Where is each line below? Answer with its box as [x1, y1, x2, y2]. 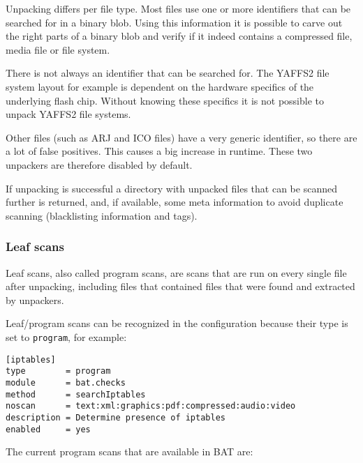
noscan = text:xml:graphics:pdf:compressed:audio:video [6, 401, 296, 411]
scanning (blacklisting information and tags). [6, 208, 198, 222]
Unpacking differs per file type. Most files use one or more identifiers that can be [6, 1, 351, 15]
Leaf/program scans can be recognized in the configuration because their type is [6, 316, 348, 331]
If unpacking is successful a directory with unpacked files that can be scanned [6, 181, 337, 195]
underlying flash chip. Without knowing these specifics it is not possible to [6, 93, 324, 107]
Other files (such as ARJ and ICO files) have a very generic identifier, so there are [6, 130, 357, 144]
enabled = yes [6, 424, 91, 434]
